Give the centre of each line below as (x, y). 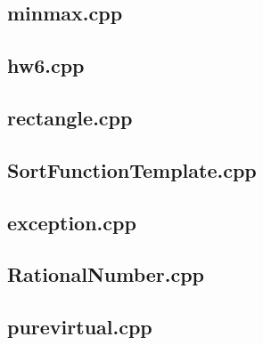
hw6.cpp (46, 65)
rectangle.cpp (70, 117)
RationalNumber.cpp (106, 274)
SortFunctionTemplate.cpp (132, 169)
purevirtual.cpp (80, 327)
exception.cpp (72, 222)
